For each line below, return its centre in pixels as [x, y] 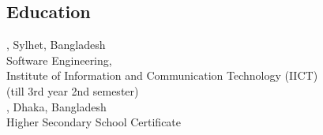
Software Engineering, [59, 60]
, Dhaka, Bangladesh [56, 106]
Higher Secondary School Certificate [94, 122]
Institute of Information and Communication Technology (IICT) [162, 75]
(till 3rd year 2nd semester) [73, 90]
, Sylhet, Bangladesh [56, 45]
